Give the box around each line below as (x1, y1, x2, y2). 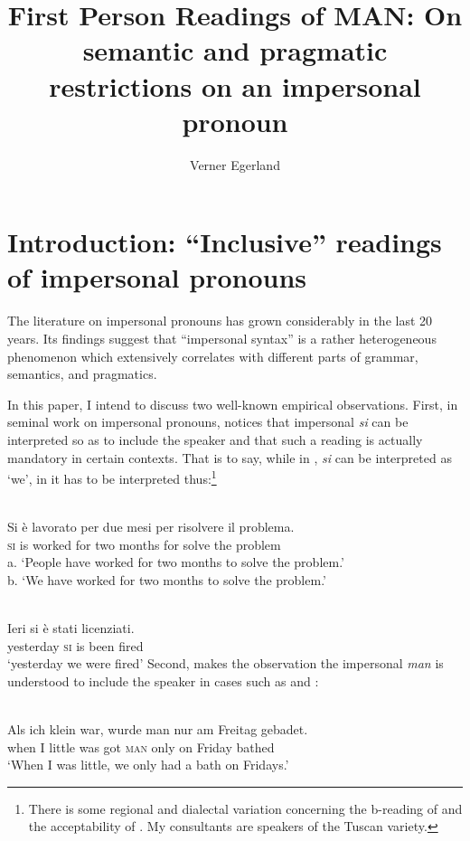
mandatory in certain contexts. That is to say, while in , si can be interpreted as (7, 448, 452, 467)
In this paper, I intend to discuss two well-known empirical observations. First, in (7, 394, 458, 413)
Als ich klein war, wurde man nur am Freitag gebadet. (7, 719, 308, 738)
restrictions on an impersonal (49, 67, 421, 104)
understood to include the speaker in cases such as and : (7, 671, 319, 690)
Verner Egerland (190, 155, 280, 174)
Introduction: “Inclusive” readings (7, 223, 442, 260)
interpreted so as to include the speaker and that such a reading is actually (7, 430, 423, 449)
